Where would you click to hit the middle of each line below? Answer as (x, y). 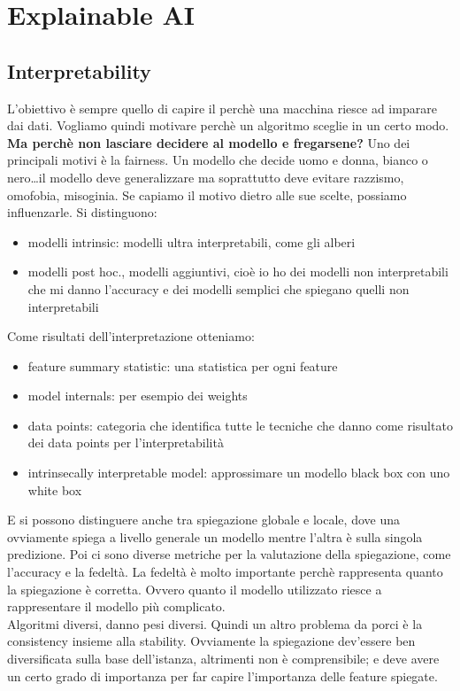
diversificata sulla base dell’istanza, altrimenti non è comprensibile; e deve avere (223, 659)
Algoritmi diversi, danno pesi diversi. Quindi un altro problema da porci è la (215, 623)
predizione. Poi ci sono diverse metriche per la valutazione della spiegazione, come (229, 554)
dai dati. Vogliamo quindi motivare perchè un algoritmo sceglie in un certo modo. (228, 125)
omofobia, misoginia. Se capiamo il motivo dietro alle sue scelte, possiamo (207, 194)
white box (55, 489)
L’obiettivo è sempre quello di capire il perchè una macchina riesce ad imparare (222, 108)
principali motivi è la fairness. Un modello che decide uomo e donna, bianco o (218, 160)
